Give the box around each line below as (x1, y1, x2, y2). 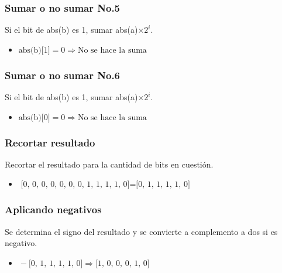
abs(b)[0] (18, 113, 50, 122)
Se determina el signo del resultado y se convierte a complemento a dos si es (5, 225, 278, 237)
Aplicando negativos (5, 202, 102, 217)
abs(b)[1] (18, 46, 50, 54)
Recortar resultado (5, 135, 95, 149)
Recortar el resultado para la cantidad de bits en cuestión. (5, 158, 214, 170)
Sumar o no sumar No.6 (5, 67, 121, 82)
